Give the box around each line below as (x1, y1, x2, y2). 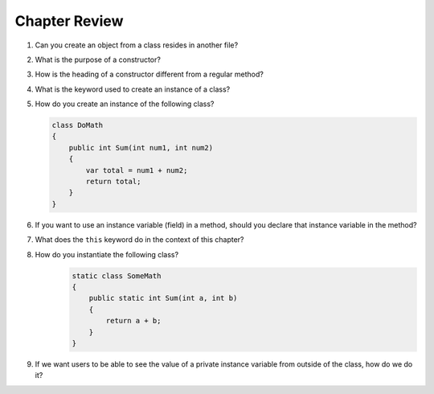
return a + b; (105, 316, 162, 326)
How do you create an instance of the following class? (35, 99, 215, 109)
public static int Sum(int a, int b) (88, 293, 238, 303)
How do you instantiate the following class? (35, 249, 179, 259)
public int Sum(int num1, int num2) (68, 143, 213, 152)
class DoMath (51, 121, 104, 130)
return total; (85, 177, 141, 187)
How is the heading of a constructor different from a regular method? (35, 69, 264, 80)
